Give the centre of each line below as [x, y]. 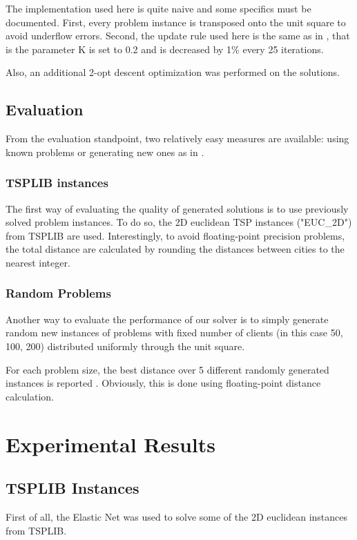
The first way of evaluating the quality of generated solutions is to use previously [177, 208]
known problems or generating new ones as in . [105, 152]
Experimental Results [110, 444]
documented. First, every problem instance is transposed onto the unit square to [176, 22]
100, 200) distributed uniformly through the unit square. [125, 346]
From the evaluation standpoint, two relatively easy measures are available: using [177, 138]
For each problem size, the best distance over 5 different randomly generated [167, 369]
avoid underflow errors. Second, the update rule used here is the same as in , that [178, 36]
